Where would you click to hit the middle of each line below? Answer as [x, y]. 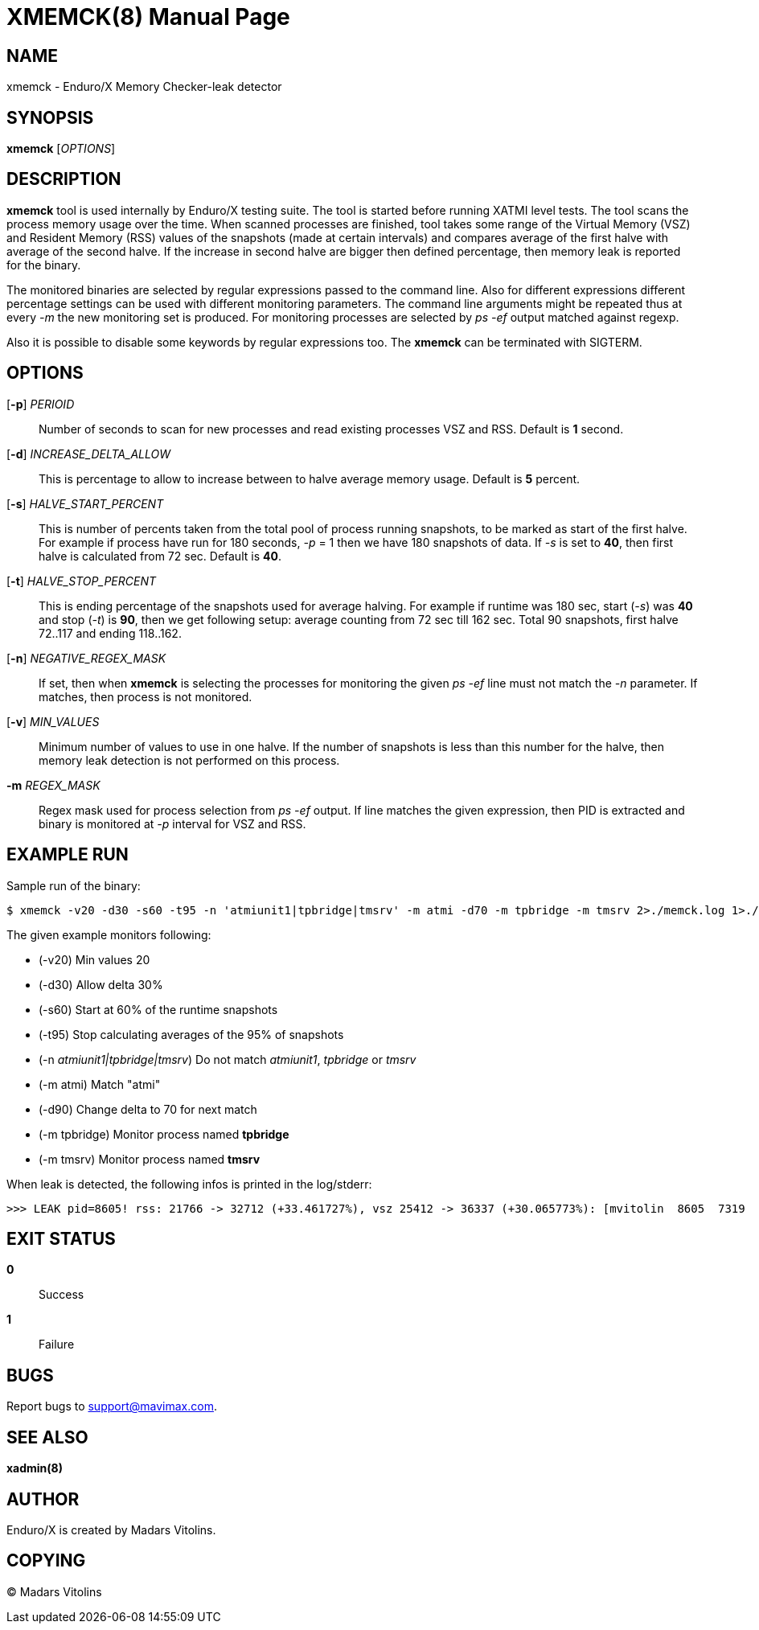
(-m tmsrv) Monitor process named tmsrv [150, 1159]
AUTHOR [43, 1499]
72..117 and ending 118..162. [110, 633]
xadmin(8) [35, 1468]
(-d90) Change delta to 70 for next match [148, 1109]
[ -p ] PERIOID [41, 404]
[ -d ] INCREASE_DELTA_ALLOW [88, 454]
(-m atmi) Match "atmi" [100, 1084]
